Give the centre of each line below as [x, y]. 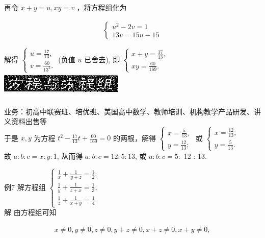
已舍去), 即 [102, 59]
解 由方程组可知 [30, 212]
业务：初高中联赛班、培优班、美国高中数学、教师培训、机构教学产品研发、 [129, 111]
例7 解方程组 [25, 187]
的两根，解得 [135, 138]
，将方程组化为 [102, 7]
